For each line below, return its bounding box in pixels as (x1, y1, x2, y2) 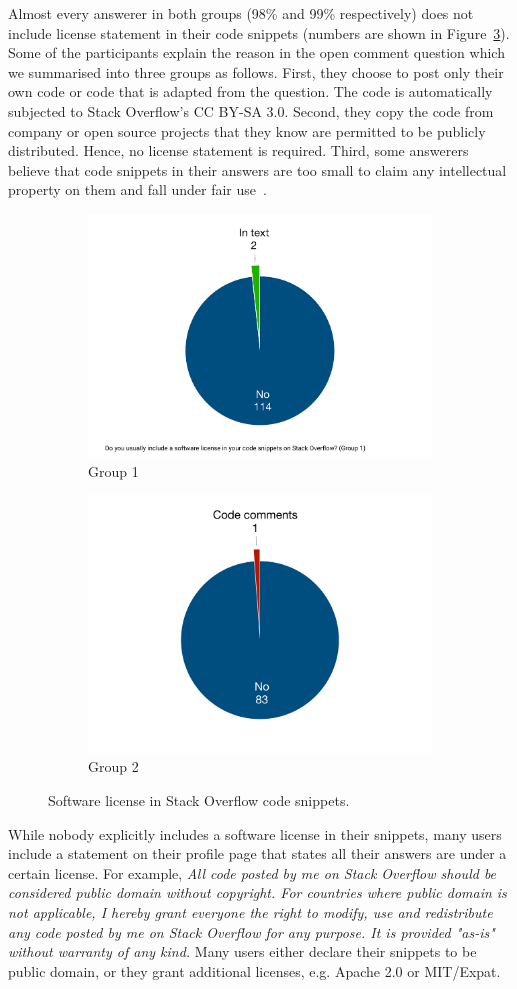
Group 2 (88, 756, 139, 777)
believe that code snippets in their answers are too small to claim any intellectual (8, 159, 507, 180)
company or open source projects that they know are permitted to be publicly (8, 120, 486, 141)
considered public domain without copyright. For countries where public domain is (8, 882, 507, 903)
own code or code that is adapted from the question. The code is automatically (8, 81, 493, 102)
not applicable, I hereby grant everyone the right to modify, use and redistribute (8, 902, 493, 923)
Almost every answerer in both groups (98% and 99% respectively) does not (8, 3, 474, 23)
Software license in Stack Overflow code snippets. (48, 790, 350, 811)
